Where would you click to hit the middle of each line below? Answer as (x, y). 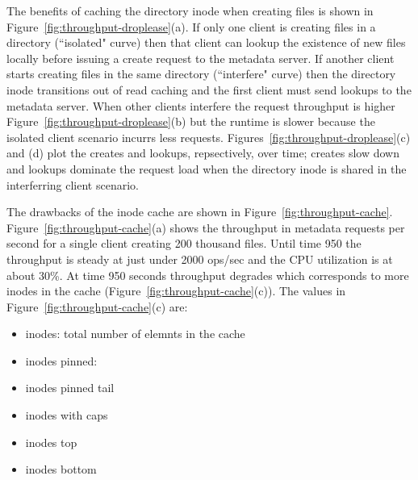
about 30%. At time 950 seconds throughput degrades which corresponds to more (208, 275)
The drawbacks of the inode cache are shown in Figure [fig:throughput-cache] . (200, 212)
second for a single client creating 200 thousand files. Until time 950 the (184, 243)
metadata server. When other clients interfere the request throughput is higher (201, 105)
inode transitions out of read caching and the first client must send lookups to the (209, 89)
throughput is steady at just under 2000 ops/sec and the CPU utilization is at (200, 259)
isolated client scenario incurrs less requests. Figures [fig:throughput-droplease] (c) (209, 137)
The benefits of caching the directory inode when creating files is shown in (190, 10)
